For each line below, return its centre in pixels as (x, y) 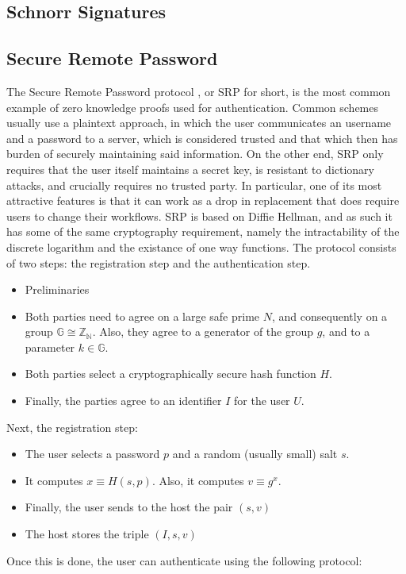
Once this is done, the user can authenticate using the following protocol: (184, 560)
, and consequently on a (329, 316)
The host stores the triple (87, 534)
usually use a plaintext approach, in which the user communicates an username (199, 123)
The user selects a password (92, 454)
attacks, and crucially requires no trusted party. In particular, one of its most (194, 185)
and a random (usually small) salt (255, 454)
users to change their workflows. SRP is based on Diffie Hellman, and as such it (199, 216)
